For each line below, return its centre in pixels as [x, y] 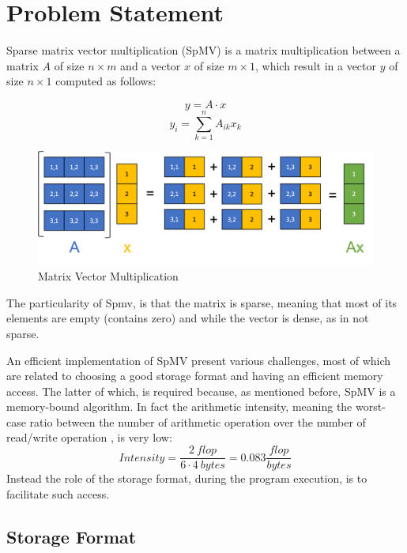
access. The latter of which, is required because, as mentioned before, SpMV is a [201, 391]
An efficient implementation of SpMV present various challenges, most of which [199, 360]
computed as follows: [106, 81]
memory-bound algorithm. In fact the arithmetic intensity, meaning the [179, 406]
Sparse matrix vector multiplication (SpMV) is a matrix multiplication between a [203, 50]
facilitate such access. [58, 493]
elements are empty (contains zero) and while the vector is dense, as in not [188, 318]
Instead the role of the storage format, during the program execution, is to [187, 478]
